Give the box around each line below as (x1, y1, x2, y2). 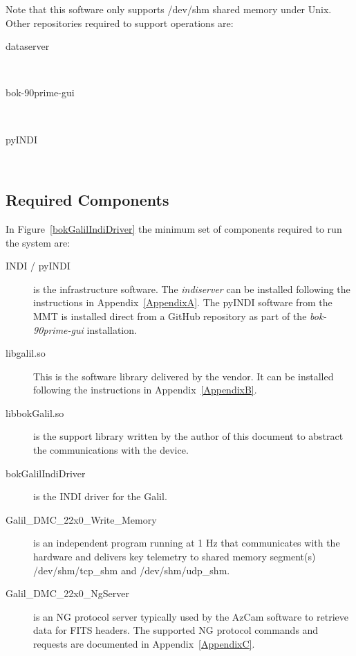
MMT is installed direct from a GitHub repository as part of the (33, 308, 307, 323)
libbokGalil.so (6, 405, 64, 420)
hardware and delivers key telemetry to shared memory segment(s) (33, 549, 316, 564)
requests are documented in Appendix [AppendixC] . (33, 637, 255, 651)
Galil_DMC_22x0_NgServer (6, 586, 129, 601)
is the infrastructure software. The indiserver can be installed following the (33, 281, 350, 296)
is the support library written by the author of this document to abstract (33, 429, 344, 443)
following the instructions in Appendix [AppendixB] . (33, 382, 257, 397)
